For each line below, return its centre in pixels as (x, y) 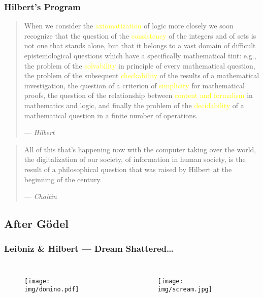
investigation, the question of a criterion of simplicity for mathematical (134, 85)
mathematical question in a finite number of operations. (111, 115)
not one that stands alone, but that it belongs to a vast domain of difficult (140, 45)
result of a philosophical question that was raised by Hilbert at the (128, 169)
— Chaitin (40, 196)
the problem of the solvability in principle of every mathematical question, (140, 65)
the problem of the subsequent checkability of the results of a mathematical (142, 75)
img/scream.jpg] (185, 290)
